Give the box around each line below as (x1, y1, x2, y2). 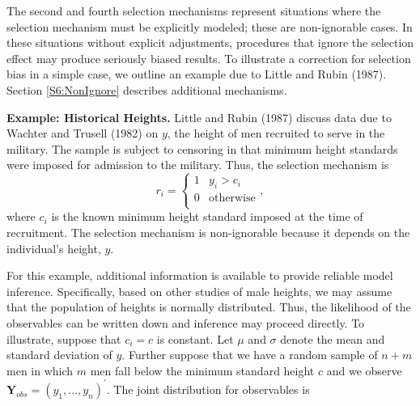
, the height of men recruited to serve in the (167, 125, 385, 142)
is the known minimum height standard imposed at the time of (51, 208, 363, 225)
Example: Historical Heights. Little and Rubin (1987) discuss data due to (6, 108, 392, 125)
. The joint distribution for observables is (106, 380, 310, 397)
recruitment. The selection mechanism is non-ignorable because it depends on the (6, 223, 410, 240)
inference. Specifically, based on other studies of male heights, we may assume (6, 282, 392, 299)
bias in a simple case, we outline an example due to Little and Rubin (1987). (6, 66, 387, 82)
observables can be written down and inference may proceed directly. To (6, 314, 365, 331)
